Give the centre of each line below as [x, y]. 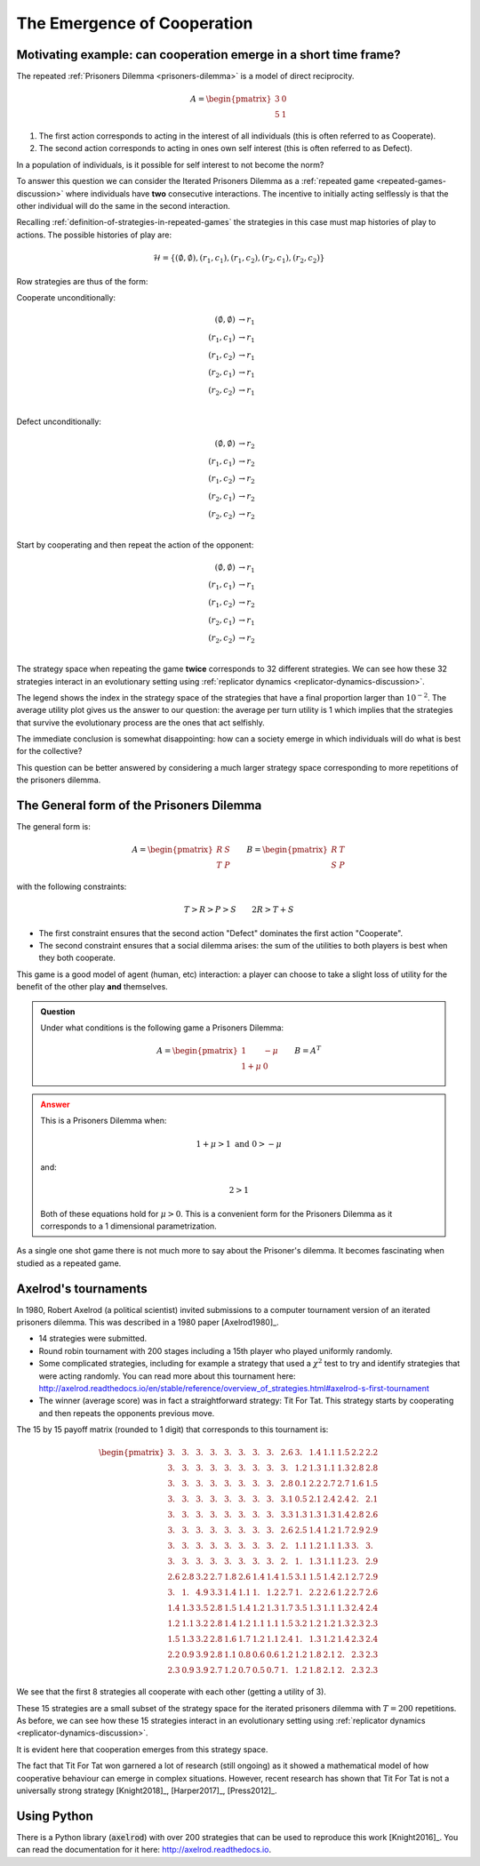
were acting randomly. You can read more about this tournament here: [168, 1376]
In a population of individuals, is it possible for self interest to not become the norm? [170, 164]
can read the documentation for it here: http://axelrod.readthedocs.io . [144, 1850]
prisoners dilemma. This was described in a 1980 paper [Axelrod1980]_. [148, 1322]
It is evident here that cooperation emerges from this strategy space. [142, 1749]
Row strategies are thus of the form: [82, 281]
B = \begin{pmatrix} [287, 850]
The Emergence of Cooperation [135, 23]
